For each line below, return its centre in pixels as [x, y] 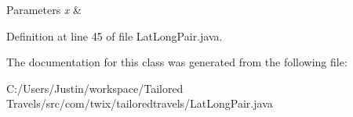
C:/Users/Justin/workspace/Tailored [95, 88]
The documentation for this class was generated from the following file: [177, 62]
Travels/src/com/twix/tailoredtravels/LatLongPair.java [140, 103]
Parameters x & [44, 9]
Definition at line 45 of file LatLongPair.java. [115, 35]
